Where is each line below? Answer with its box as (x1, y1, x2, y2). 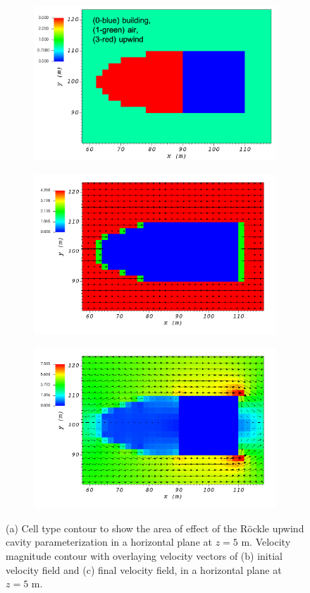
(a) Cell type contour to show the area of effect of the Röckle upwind (6, 520, 304, 535)
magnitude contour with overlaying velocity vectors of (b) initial (6, 548, 283, 563)
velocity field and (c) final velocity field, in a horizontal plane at (6, 562, 282, 577)
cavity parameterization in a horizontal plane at (6, 534, 212, 549)
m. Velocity (241, 534, 291, 549)
